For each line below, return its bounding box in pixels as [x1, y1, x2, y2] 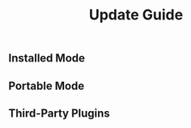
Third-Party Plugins [8, 106, 111, 120]
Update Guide [88, 6, 184, 24]
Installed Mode [8, 51, 86, 66]
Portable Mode [8, 79, 85, 92]
